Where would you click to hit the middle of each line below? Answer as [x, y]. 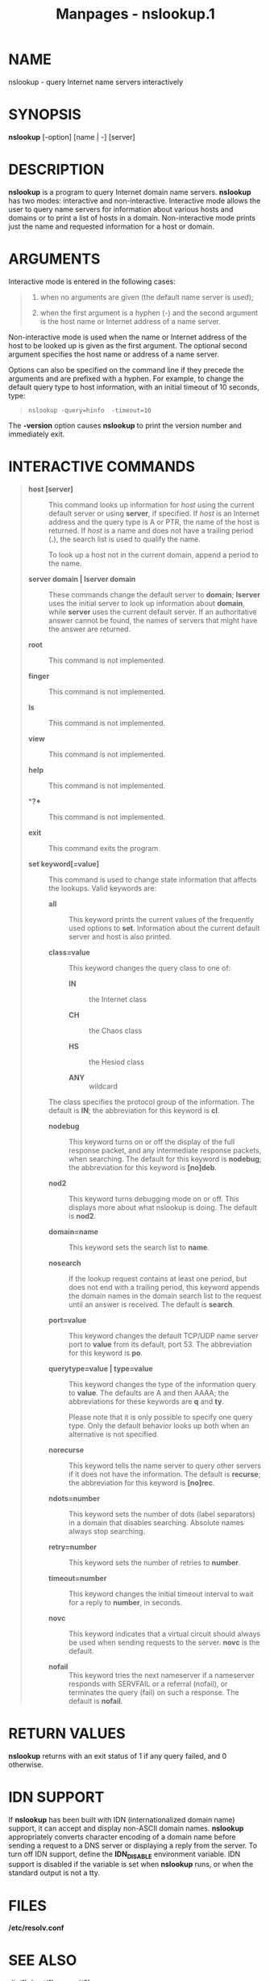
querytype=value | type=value [100, 1368]
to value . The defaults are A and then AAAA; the [149, 1393]
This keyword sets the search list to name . [139, 1247]
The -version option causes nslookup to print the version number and [125, 425]
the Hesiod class [116, 1062]
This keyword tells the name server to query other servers [165, 1465]
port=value [67, 1320]
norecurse [66, 1450]
